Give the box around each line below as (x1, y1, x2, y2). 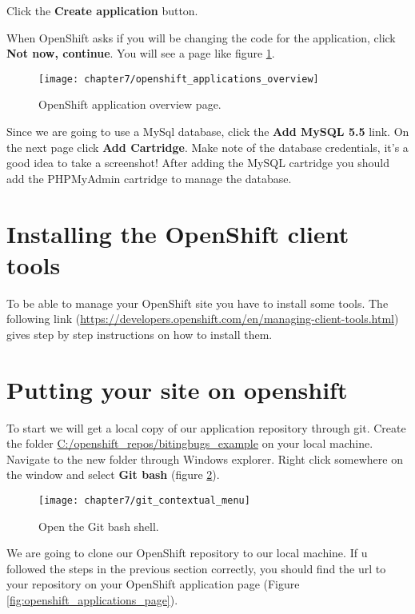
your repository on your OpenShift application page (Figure (6, 576, 300, 592)
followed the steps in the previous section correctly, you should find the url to (6, 560, 386, 576)
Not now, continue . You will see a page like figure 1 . (6, 45, 275, 62)
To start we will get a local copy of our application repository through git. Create (6, 419, 406, 436)
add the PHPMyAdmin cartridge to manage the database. (6, 169, 292, 186)
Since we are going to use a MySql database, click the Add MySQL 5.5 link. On (6, 123, 409, 140)
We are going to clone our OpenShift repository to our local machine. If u (6, 544, 368, 561)
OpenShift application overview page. (38, 96, 221, 113)
